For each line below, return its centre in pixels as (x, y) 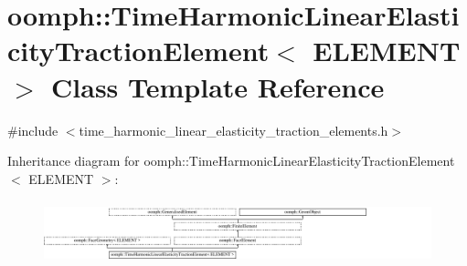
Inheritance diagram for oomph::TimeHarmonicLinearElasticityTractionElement (231, 161)
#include (33, 130)
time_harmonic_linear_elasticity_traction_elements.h (233, 130)
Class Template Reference (218, 86)
